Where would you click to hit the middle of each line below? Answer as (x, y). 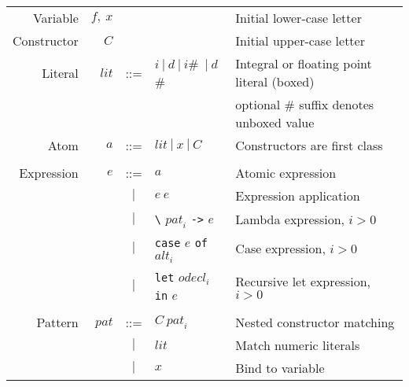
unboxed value (275, 122)
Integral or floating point (304, 63)
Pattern (57, 322)
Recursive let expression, (303, 281)
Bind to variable (280, 368)
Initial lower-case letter (298, 18)
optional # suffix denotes (305, 104)
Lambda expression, (290, 219)
